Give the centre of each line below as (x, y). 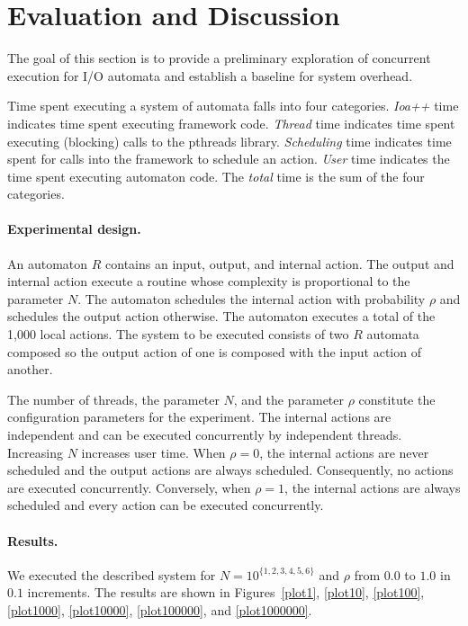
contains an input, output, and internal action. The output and (280, 263)
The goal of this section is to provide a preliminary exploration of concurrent (219, 58)
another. (30, 369)
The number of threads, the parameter (113, 399)
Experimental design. (74, 229)
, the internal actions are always (373, 487)
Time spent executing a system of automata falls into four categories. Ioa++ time (233, 106)
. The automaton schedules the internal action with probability (252, 298)
